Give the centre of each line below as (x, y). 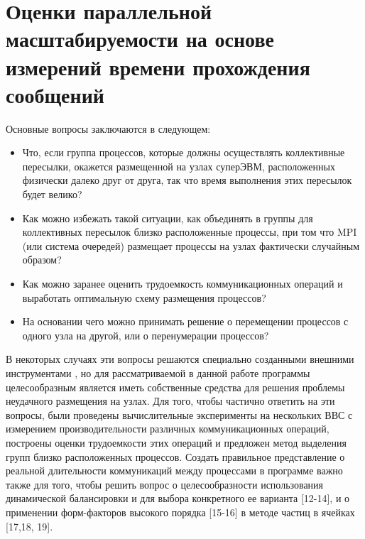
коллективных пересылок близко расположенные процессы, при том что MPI (190, 232)
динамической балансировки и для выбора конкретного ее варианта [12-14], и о (178, 498)
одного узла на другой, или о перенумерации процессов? (146, 335)
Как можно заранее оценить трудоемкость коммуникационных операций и (182, 284)
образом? (42, 260)
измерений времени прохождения (158, 66)
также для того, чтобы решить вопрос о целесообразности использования (165, 484)
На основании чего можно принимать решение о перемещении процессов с (185, 321)
